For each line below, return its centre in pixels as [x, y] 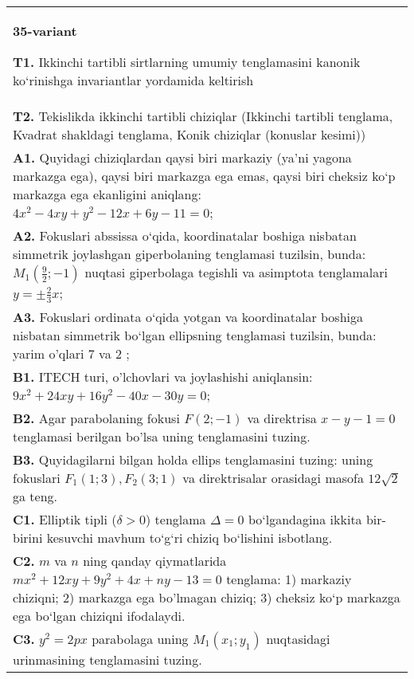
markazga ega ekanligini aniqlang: [107, 194]
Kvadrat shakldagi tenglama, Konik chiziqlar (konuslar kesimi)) [189, 134]
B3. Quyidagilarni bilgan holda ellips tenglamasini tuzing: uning [193, 459]
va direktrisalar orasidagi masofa [273, 477]
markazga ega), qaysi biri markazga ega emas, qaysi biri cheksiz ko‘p [204, 176]
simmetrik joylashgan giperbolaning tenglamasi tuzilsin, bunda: [189, 254]
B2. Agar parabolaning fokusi [96, 418]
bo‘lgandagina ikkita [305, 519]
